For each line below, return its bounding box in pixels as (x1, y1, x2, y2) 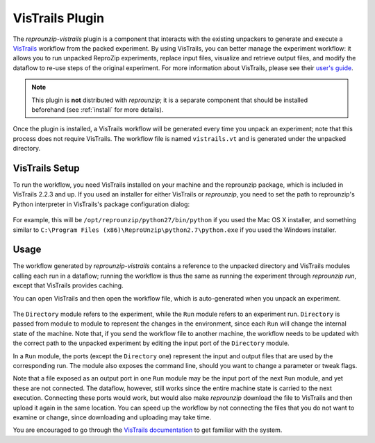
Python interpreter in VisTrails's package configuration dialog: (12, 200, 190, 208)
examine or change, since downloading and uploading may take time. (12, 413, 212, 421)
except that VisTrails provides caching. (12, 281, 124, 290)
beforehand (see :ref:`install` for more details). (31, 105, 164, 114)
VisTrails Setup (12, 162, 80, 174)
